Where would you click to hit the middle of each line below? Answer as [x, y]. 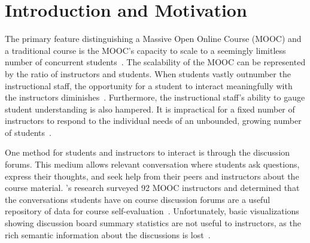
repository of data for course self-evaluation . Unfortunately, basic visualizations [152, 211]
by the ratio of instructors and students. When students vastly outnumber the [148, 73]
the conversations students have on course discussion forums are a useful [138, 199]
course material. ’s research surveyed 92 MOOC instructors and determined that [152, 188]
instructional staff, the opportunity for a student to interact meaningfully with [149, 85]
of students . [28, 132]
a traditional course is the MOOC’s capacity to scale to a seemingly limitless [145, 50]
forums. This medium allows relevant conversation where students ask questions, [152, 164]
